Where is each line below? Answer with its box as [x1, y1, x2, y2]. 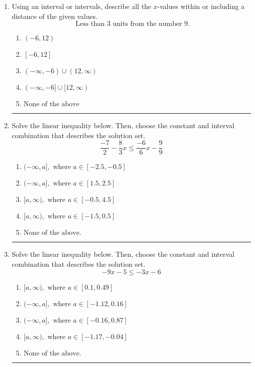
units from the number [113, 20, 182, 28]
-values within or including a [157, 1, 245, 11]
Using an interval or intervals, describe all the [11, 1, 151, 11]
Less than [75, 20, 105, 28]
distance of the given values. [11, 10, 98, 21]
